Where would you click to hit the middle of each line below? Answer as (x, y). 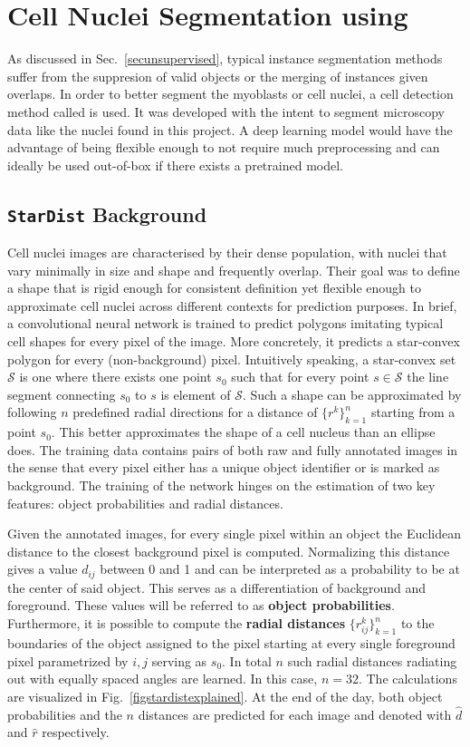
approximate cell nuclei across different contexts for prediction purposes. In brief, (232, 305)
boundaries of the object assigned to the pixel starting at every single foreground (231, 643)
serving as (179, 660)
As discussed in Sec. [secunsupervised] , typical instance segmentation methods (225, 58)
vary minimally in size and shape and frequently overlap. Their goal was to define (234, 270)
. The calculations (408, 679)
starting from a (413, 412)
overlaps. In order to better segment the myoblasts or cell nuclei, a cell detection (230, 94)
